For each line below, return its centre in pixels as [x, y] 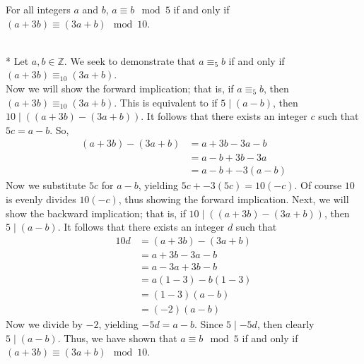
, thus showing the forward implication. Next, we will [234, 199]
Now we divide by [44, 324]
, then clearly [286, 324]
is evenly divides [41, 199]
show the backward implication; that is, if [96, 213]
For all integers [38, 9]
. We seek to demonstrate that [130, 60]
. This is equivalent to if [166, 102]
